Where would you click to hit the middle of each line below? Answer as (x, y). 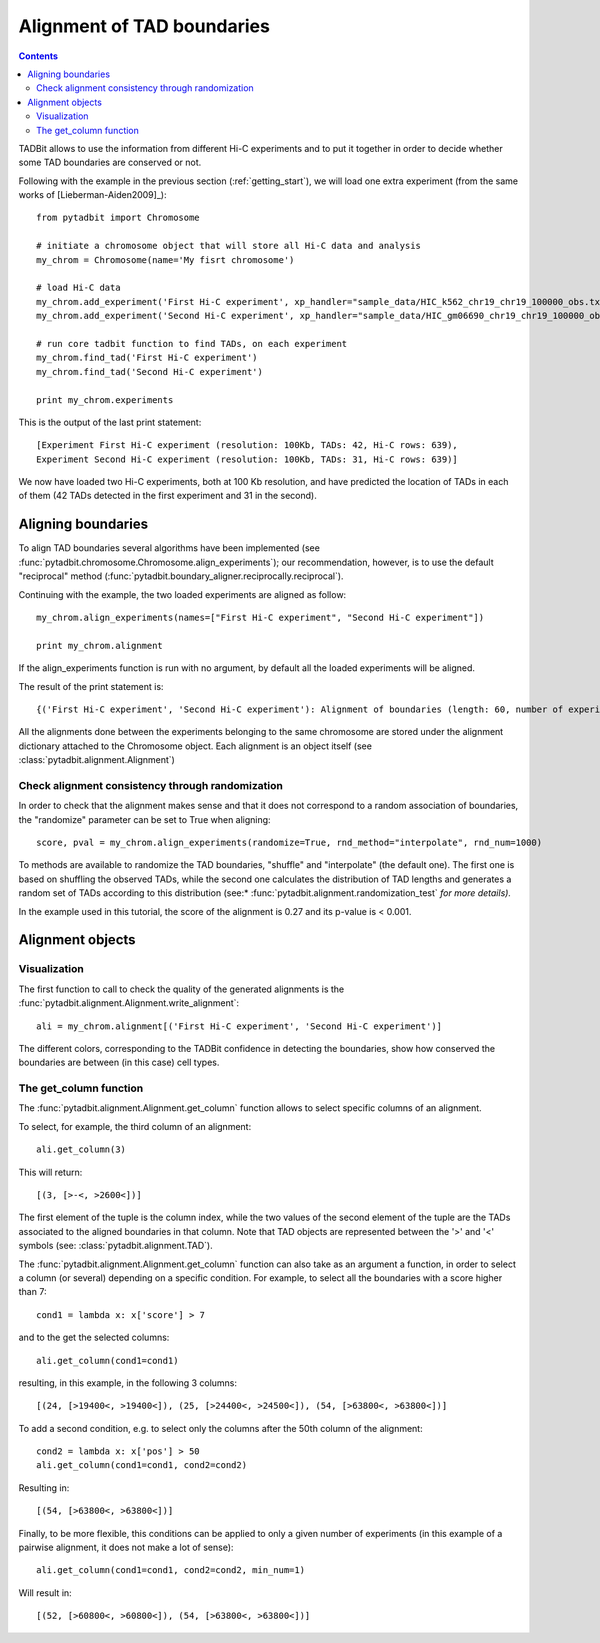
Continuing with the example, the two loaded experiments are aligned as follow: (182, 594)
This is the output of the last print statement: (110, 422)
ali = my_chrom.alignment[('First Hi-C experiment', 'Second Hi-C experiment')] (239, 1026)
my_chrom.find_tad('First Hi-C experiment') (147, 358)
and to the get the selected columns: (94, 1337)
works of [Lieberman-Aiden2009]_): (92, 195)
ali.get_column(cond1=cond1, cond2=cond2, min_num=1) (170, 1570)
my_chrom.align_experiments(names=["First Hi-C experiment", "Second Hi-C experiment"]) (260, 617)
